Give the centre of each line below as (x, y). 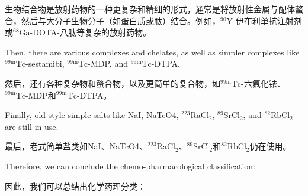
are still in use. (32, 126)
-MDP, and (108, 63)
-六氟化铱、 (263, 83)
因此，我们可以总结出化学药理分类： (75, 186)
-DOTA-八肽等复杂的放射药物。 (90, 32)
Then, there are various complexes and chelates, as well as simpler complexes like (152, 52)
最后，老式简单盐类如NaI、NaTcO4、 (76, 146)
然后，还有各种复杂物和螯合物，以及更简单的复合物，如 (113, 83)
